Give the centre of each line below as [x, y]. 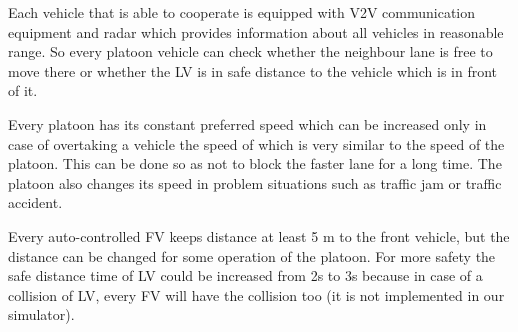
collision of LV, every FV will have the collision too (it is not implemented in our [256, 294]
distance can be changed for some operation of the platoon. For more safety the [252, 255]
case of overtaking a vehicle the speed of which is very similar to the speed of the [256, 143]
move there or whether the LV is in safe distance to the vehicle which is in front [253, 70]
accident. [35, 202]
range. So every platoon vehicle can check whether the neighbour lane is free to [250, 51]
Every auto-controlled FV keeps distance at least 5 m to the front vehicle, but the [259, 235]
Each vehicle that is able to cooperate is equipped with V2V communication [242, 12]
